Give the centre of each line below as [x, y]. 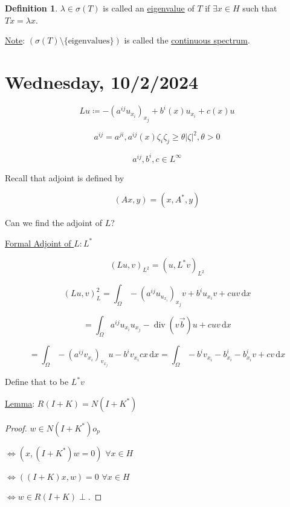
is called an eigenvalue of [149, 8]
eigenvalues [89, 41]
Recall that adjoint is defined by [65, 177]
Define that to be [37, 382]
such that [260, 8]
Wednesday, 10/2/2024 [102, 81]
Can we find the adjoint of [54, 223]
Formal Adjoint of [38, 243]
